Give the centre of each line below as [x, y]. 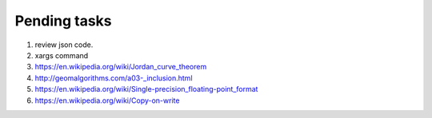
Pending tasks [63, 21]
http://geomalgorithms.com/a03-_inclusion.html [114, 78]
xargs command [62, 55]
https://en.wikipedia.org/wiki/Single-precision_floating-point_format [146, 89]
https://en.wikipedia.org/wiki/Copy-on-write [107, 100]
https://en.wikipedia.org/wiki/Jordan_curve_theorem [121, 67]
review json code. [64, 45]
